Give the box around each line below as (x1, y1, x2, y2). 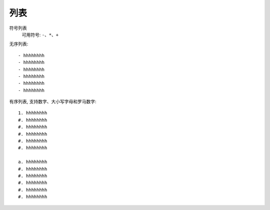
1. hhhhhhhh (18, 110, 47, 116)
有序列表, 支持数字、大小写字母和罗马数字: (9, 99, 97, 105)
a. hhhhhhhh (18, 159, 47, 165)
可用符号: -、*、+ (21, 31, 59, 37)
